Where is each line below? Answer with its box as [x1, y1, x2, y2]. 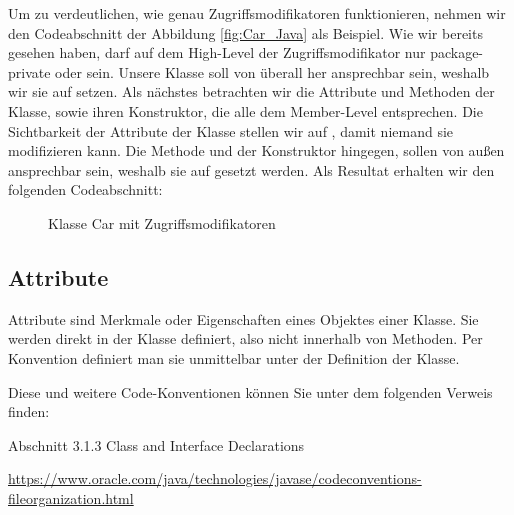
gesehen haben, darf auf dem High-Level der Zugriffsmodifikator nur [8, 42, 426, 63]
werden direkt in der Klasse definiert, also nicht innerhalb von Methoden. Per [8, 328, 483, 349]
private [8, 61, 51, 82]
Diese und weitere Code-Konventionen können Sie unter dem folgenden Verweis [8, 381, 493, 402]
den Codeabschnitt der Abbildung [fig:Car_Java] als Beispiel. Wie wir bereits [8, 22, 483, 43]
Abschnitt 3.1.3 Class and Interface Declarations [8, 434, 305, 455]
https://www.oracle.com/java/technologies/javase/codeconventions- [8, 468, 422, 489]
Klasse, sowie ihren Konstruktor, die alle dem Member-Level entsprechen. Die [8, 100, 483, 121]
